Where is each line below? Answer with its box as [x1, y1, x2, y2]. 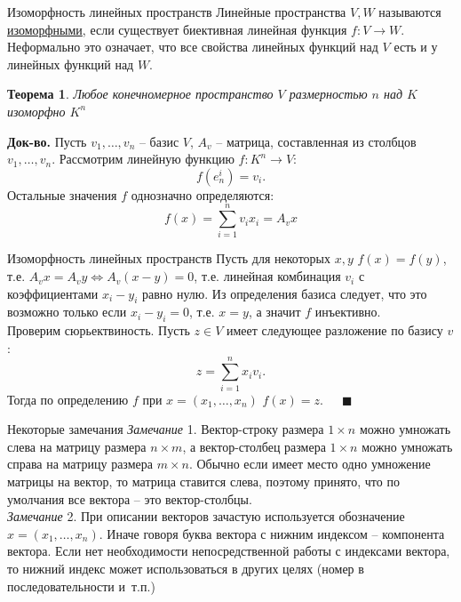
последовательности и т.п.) [7, 576, 155, 595]
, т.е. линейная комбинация [194, 267, 341, 285]
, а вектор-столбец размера [182, 437, 326, 455]
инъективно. [314, 302, 381, 321]
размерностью [289, 84, 368, 103]
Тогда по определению [7, 389, 129, 408]
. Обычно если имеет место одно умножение [188, 454, 431, 473]
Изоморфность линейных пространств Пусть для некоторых [7, 249, 330, 268]
